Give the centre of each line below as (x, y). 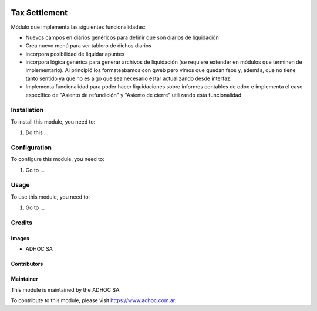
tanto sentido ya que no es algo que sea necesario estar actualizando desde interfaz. (129, 78)
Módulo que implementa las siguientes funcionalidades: (78, 27)
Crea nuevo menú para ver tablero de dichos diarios (89, 46)
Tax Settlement (39, 13)
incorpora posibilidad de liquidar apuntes (75, 54)
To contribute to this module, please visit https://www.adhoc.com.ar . (94, 300)
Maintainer (24, 279)
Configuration (31, 148)
